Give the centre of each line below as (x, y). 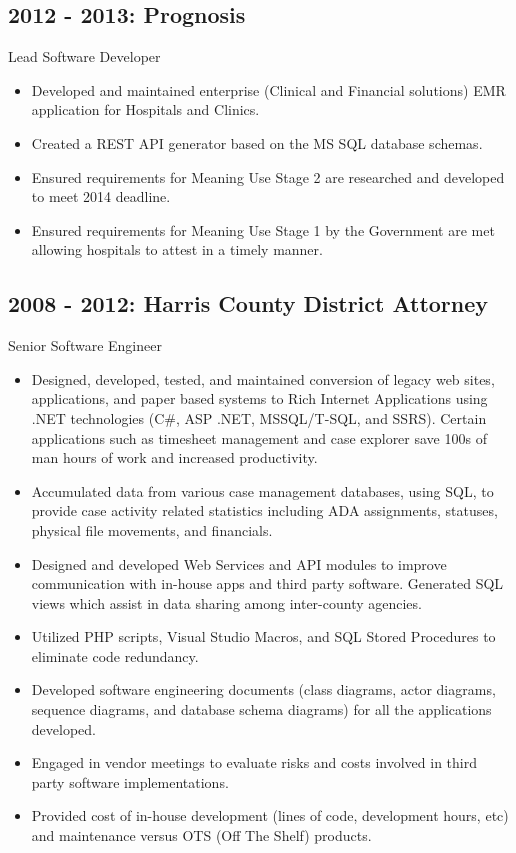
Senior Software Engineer (85, 345)
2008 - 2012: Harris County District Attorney (248, 303)
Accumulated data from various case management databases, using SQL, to (262, 490)
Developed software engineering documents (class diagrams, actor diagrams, (263, 689)
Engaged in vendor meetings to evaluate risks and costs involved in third (254, 762)
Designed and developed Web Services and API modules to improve (239, 563)
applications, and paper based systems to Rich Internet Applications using (259, 398)
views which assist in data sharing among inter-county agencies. (226, 602)
